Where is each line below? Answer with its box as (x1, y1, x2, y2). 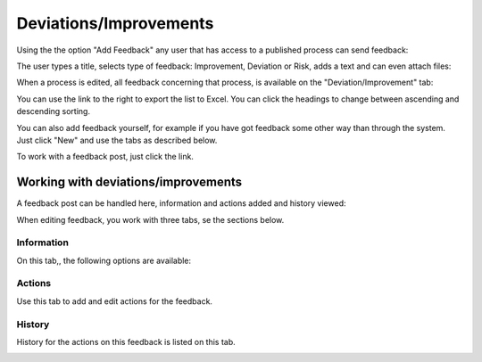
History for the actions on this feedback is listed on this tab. (16, 337, 236, 347)
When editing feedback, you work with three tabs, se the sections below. (16, 214, 285, 225)
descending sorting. (16, 106, 91, 117)
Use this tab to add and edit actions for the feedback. (16, 295, 213, 307)
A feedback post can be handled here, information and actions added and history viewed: (16, 198, 346, 209)
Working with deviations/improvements (16, 175, 243, 190)
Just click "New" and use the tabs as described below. (16, 135, 218, 145)
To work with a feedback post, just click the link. (16, 152, 194, 162)
